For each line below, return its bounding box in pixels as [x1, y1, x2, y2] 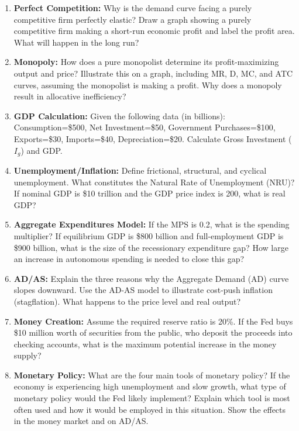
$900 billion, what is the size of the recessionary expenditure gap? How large [13, 241, 288, 253]
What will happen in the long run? [13, 36, 139, 48]
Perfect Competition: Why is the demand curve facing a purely [13, 2, 252, 13]
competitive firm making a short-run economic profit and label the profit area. [13, 25, 295, 37]
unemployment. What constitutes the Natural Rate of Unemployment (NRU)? [13, 175, 295, 188]
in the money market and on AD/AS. [13, 415, 149, 427]
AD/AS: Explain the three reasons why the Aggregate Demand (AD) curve [13, 272, 289, 284]
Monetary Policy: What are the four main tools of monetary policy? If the [13, 368, 290, 381]
